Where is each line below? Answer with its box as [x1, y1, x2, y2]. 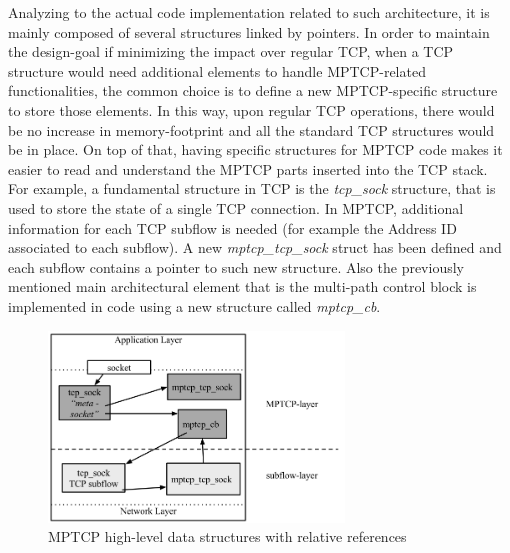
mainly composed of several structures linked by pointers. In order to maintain [8, 21, 490, 42]
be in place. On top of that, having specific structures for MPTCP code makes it [8, 139, 503, 160]
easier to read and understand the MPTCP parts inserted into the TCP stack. [8, 158, 488, 179]
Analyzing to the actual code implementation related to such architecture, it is [8, 2, 490, 22]
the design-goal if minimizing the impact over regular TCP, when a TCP [8, 41, 454, 62]
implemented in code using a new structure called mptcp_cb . [8, 295, 381, 316]
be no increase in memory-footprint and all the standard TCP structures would [8, 119, 495, 140]
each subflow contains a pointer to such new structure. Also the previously [8, 256, 464, 277]
